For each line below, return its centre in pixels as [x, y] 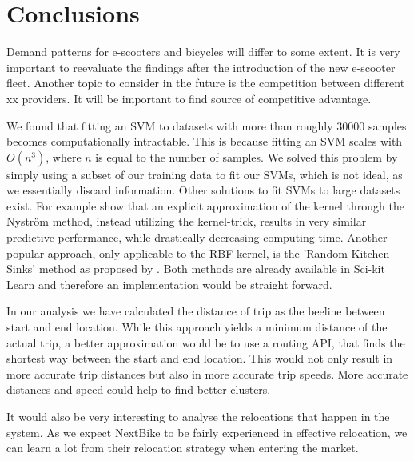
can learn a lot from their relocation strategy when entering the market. [183, 448]
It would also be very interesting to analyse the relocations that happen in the [198, 416]
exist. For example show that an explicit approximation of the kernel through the [205, 205]
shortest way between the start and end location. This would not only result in [200, 358]
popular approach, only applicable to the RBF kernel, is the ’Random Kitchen [198, 253]
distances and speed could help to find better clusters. [139, 389]
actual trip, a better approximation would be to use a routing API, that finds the [206, 342]
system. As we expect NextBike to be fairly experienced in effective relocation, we [207, 432]
